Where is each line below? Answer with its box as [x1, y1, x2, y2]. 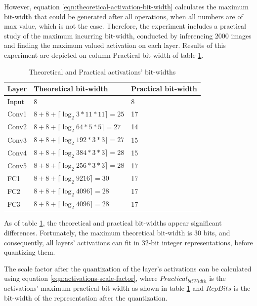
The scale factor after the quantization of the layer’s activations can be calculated [4, 263, 252, 273]
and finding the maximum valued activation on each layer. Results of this [4, 40, 226, 50]
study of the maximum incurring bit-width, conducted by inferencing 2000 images [4, 30, 252, 40]
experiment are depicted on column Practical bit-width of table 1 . [4, 49, 204, 60]
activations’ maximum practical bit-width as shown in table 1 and [4, 283, 204, 293]
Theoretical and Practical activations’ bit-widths [29, 66, 176, 76]
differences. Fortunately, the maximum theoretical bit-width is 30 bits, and [4, 228, 230, 238]
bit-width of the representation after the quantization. [4, 292, 168, 303]
